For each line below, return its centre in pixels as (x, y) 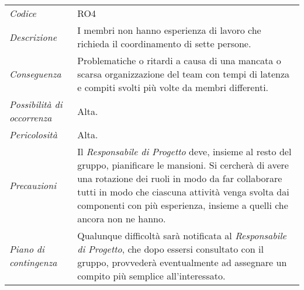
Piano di (27, 249)
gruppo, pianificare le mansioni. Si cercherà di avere (183, 165)
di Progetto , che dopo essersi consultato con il (170, 249)
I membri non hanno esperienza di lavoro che (169, 30)
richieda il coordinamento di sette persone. (164, 43)
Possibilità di (36, 104)
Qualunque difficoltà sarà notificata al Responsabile (182, 235)
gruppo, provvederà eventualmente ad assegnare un (182, 262)
